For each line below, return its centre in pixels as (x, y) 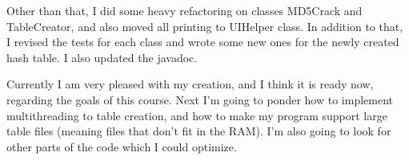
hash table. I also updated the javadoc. (102, 57)
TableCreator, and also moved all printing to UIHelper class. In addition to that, (205, 26)
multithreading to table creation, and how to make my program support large (197, 115)
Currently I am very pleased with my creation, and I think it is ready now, (190, 84)
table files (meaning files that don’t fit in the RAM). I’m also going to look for (199, 131)
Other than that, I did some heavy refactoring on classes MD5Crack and (184, 10)
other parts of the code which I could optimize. (122, 146)
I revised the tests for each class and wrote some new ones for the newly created (203, 42)
